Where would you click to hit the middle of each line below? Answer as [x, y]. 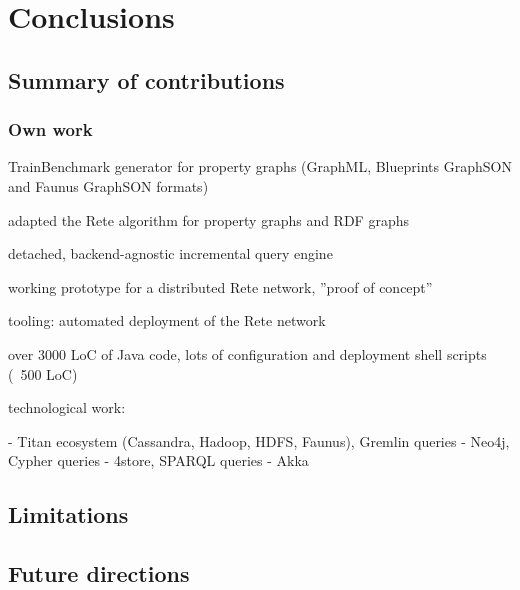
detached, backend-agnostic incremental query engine [170, 253]
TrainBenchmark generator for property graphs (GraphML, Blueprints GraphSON [260, 166]
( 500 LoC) [43, 373]
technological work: [67, 407]
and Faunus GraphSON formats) [108, 185]
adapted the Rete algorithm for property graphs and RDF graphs [208, 219]
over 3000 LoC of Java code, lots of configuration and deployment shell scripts [247, 353]
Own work [50, 129]
